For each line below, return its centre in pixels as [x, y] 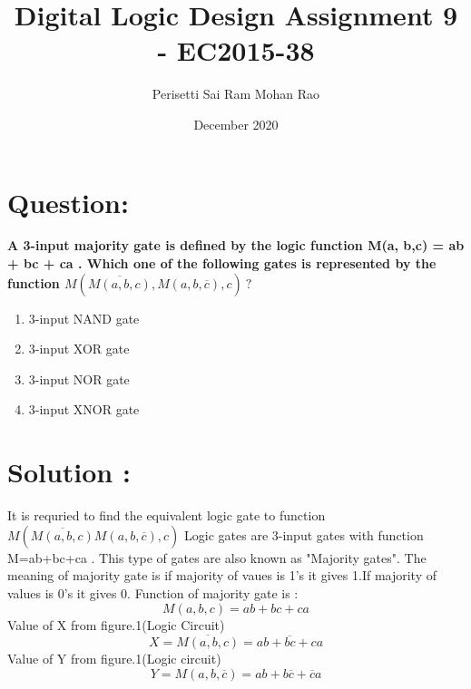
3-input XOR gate [79, 349]
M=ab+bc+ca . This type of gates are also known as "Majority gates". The [217, 557]
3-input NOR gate [79, 378]
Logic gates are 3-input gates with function [304, 534]
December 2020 [236, 124]
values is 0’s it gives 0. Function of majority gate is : [153, 592]
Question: [68, 202]
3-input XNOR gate [84, 409]
